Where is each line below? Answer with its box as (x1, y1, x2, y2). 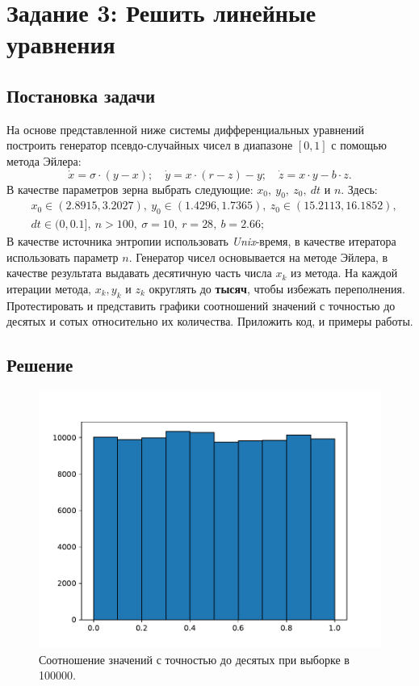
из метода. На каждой (290, 264, 398, 281)
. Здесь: (341, 180, 378, 197)
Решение (6, 352, 73, 377)
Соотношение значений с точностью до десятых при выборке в (39, 650, 350, 667)
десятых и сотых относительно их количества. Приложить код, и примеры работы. (6, 313, 413, 330)
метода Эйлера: (6, 152, 82, 169)
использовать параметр (6, 248, 119, 265)
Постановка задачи (6, 82, 156, 107)
